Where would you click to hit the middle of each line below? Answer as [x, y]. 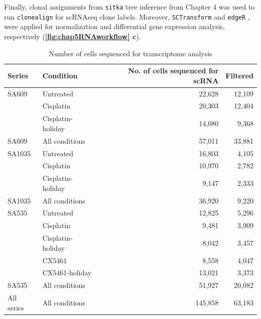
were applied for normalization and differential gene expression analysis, [114, 26]
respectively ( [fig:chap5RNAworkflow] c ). [73, 36]
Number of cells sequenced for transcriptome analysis [130, 53]
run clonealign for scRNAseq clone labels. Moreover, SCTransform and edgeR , [127, 16]
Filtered [239, 75]
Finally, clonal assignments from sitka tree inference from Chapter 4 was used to [129, 7]
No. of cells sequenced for [173, 71]
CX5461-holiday [67, 273]
